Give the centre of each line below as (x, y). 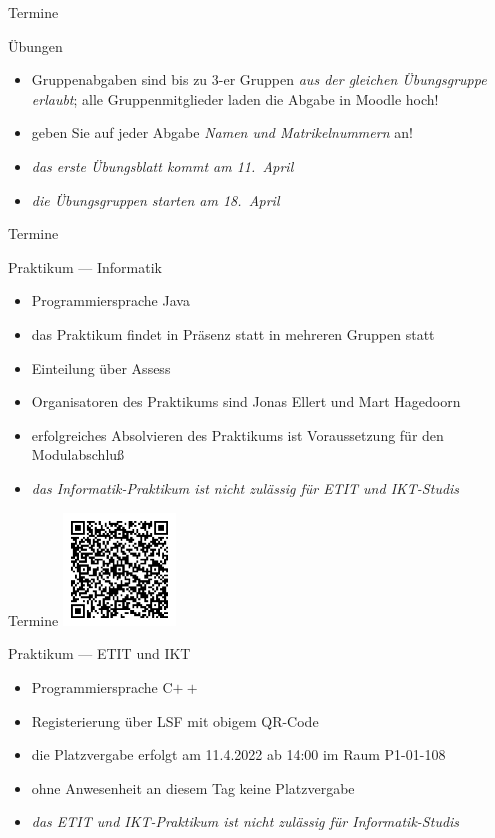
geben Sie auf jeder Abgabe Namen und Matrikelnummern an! (222, 132)
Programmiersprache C (102, 687)
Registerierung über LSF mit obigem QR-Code (175, 720)
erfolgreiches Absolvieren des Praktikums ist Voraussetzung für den (237, 434)
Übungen (35, 45)
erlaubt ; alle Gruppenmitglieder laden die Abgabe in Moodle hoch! (235, 98)
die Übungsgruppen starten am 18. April (155, 199)
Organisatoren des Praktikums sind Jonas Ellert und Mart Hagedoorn (246, 401)
